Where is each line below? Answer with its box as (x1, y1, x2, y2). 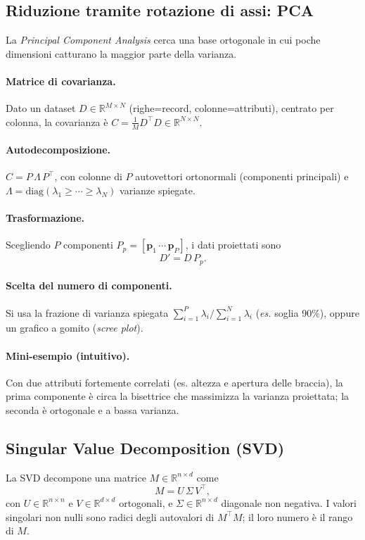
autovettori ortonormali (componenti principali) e (135, 169, 349, 184)
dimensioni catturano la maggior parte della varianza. (6, 46, 237, 61)
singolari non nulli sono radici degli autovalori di (6, 509, 214, 524)
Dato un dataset (6, 101, 76, 115)
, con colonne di (54, 169, 122, 184)
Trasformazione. (6, 211, 84, 225)
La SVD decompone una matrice (6, 470, 146, 484)
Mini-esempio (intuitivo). (6, 348, 130, 363)
